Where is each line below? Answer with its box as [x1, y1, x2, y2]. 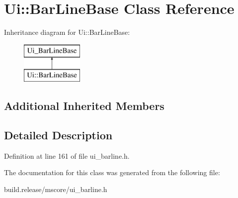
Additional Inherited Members [4, 98, 164, 113]
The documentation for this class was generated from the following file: [4, 167, 220, 178]
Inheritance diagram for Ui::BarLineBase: [4, 27, 130, 37]
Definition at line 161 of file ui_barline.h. [4, 150, 130, 161]
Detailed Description [4, 127, 113, 143]
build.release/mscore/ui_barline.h [4, 184, 107, 195]
